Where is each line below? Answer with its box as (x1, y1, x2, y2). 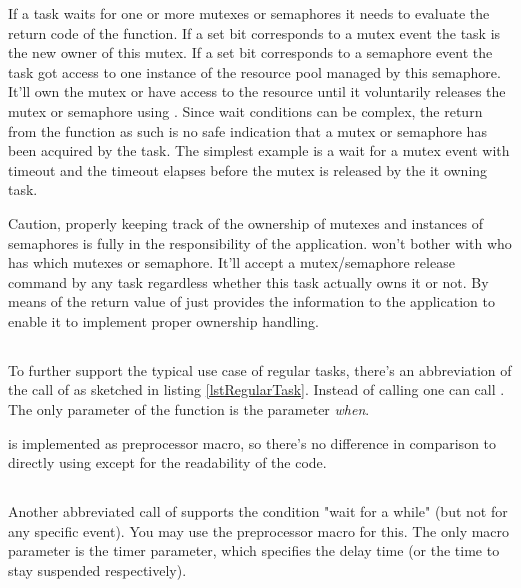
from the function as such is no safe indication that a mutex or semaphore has (8, 120, 487, 141)
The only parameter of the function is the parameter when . (8, 399, 370, 420)
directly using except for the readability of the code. (8, 452, 327, 473)
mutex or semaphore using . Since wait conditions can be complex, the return (8, 100, 483, 121)
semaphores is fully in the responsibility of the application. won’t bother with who (8, 232, 512, 253)
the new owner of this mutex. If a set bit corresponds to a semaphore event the (8, 42, 493, 63)
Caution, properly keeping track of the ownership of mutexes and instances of (8, 212, 483, 233)
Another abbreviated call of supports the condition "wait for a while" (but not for (8, 501, 508, 522)
